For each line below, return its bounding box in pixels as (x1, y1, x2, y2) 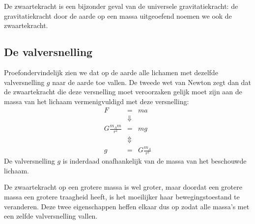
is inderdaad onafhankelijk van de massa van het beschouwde (62, 156, 247, 166)
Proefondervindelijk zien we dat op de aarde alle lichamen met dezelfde (4, 67, 218, 77)
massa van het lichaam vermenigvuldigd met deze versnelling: (4, 96, 189, 106)
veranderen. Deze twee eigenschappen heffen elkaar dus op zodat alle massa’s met (4, 201, 250, 211)
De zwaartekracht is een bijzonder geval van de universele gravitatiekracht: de (4, 1, 238, 11)
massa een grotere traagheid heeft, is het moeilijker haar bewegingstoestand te (4, 192, 240, 202)
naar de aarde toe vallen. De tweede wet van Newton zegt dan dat (52, 77, 251, 87)
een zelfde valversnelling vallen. (4, 211, 98, 221)
